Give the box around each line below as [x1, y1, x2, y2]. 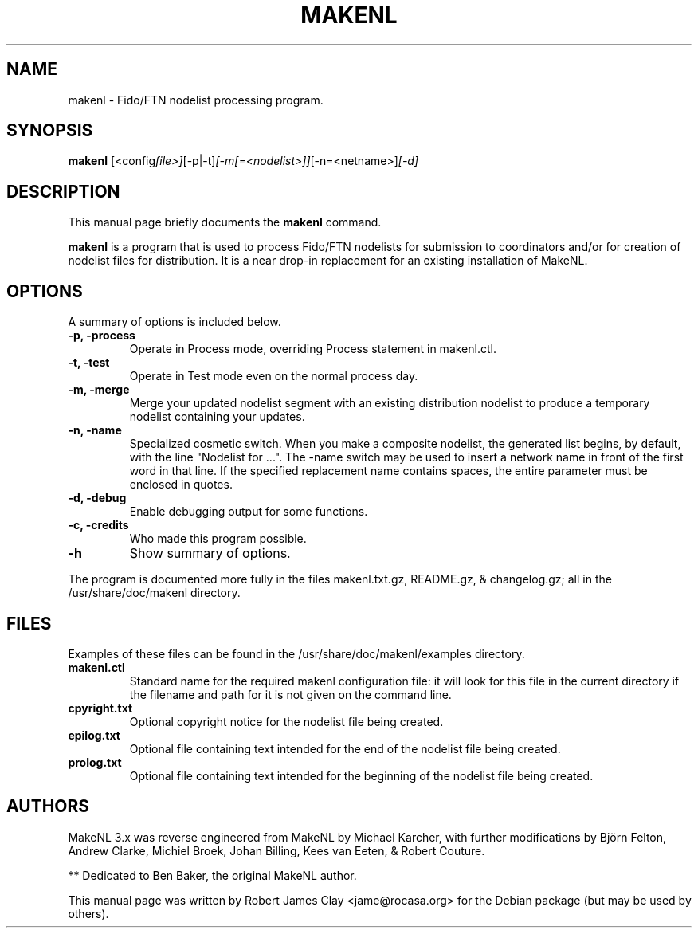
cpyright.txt [68, 700, 133, 715]
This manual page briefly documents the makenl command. [68, 215, 382, 230]
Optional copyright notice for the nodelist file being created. [129, 714, 444, 728]
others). [68, 906, 109, 920]
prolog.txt [68, 755, 122, 769]
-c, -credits [68, 518, 129, 532]
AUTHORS [6, 796, 90, 817]
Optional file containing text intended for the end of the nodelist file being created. [129, 741, 561, 755]
